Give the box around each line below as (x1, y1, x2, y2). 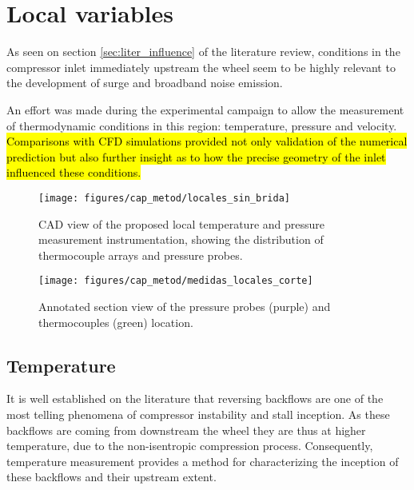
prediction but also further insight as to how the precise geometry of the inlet (6, 148, 386, 165)
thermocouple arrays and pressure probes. (38, 246, 243, 263)
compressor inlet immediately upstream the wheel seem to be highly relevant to (6, 58, 396, 75)
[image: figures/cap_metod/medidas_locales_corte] (38, 275, 313, 287)
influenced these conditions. (6, 164, 141, 181)
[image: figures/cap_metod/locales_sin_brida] (38, 192, 290, 204)
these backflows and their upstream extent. (6, 468, 217, 485)
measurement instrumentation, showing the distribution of (38, 231, 324, 248)
